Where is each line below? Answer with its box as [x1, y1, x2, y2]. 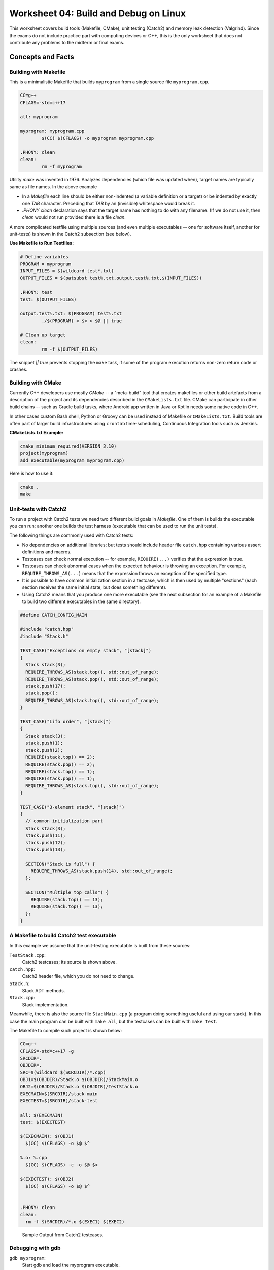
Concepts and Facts [9, 53, 75, 61]
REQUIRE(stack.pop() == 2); [25, 761, 95, 767]
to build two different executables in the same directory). [22, 598, 141, 605]
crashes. [9, 366, 28, 372]
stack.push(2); [25, 747, 63, 753]
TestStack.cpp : [9, 952, 46, 958]
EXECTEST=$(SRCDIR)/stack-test [20, 1098, 98, 1104]
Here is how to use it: [9, 470, 54, 477]
